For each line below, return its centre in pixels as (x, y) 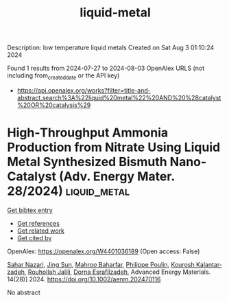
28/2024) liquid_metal (69, 191)
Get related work (41, 231)
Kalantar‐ (209, 264)
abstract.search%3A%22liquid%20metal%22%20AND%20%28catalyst (119, 97)
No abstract (24, 292)
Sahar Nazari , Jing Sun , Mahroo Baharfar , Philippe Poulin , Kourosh (101, 264)
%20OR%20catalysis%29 (54, 105)
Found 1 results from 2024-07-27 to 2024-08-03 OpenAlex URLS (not (106, 68)
